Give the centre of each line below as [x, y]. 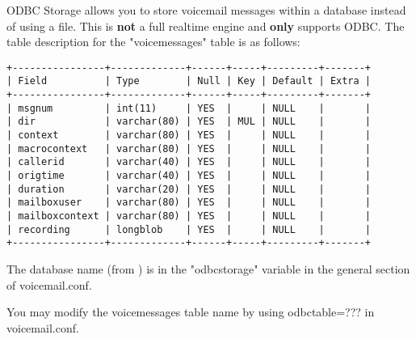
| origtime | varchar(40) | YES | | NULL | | [189, 176]
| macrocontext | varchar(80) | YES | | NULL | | [189, 148]
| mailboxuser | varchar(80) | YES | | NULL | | [189, 203]
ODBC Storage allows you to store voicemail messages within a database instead [206, 10]
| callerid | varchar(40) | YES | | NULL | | [189, 162]
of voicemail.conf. [49, 284]
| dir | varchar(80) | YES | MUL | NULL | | [189, 122]
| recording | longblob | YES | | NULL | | [189, 229]
